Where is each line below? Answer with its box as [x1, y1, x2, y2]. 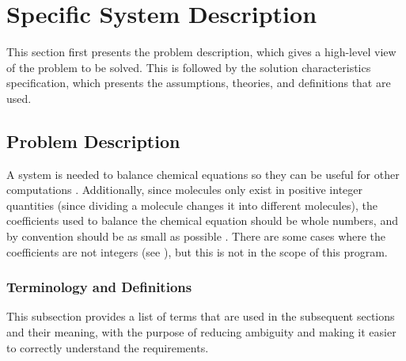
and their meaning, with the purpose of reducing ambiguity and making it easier [6, 324, 397, 340]
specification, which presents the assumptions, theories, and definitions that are [6, 74, 391, 91]
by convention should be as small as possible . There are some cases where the [6, 228, 386, 245]
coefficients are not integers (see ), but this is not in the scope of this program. [6, 243, 388, 260]
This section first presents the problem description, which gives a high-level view [6, 44, 397, 60]
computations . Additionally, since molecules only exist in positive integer [6, 181, 362, 198]
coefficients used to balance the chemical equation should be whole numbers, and [6, 212, 398, 229]
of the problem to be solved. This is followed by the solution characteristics [6, 59, 371, 75]
